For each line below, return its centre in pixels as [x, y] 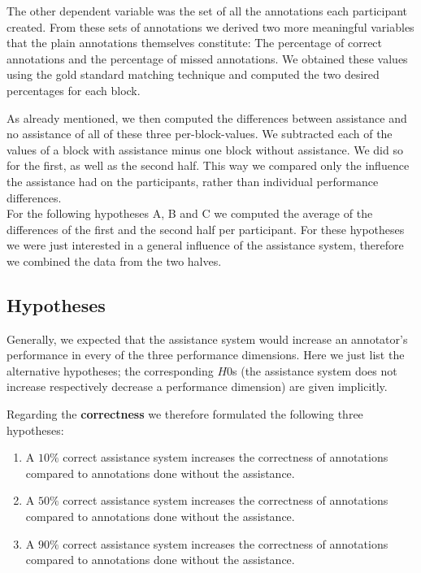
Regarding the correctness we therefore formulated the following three [185, 414]
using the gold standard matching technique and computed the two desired [193, 74]
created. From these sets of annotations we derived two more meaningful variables [210, 26]
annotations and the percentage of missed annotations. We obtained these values [207, 58]
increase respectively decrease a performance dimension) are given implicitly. [197, 386]
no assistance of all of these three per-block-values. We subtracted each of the [200, 134]
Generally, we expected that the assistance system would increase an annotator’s [207, 339]
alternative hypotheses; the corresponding [110, 370]
